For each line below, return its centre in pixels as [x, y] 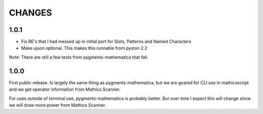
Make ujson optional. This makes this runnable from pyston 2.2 [84, 48]
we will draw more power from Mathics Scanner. [58, 105]
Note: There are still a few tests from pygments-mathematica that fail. [79, 57]
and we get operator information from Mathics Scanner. [65, 89]
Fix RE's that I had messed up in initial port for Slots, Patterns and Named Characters [106, 42]
